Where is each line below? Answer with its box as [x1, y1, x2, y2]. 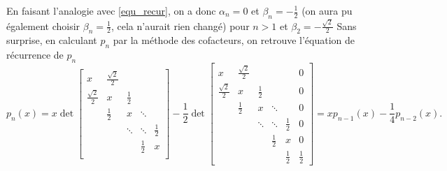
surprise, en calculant [6, 33, 97, 47]
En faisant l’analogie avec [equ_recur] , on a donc [6, 3, 216, 17]
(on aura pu [301, 3, 353, 17]
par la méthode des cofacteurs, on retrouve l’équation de [113, 33, 355, 47]
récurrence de [6, 47, 64, 62]
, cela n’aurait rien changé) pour [111, 18, 250, 33]
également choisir [6, 18, 80, 33]
